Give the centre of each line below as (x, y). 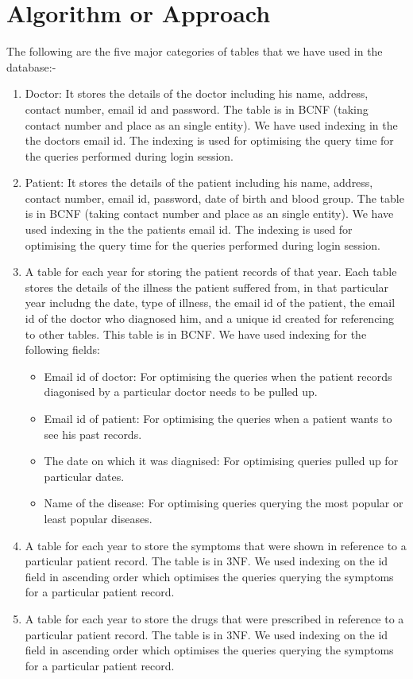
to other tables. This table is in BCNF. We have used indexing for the (196, 334)
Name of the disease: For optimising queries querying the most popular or (224, 503)
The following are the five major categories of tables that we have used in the (195, 51)
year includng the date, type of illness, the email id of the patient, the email (210, 303)
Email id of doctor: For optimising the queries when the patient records (218, 376)
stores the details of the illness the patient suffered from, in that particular (207, 287)
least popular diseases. (98, 518)
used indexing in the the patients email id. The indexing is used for (189, 229)
